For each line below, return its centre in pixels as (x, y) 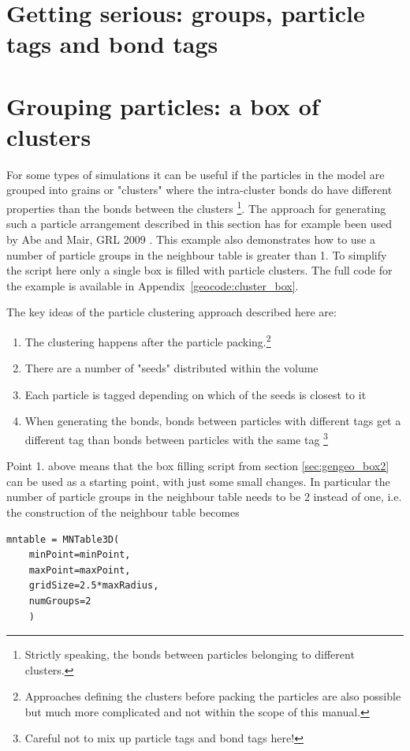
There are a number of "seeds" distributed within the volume (171, 368)
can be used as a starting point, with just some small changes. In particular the (198, 481)
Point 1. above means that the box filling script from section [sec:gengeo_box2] (198, 466)
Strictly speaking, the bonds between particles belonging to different (190, 654)
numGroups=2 (60, 601)
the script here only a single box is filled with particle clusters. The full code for (199, 270)
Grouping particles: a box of (163, 105)
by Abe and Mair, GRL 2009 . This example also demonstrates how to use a (191, 239)
